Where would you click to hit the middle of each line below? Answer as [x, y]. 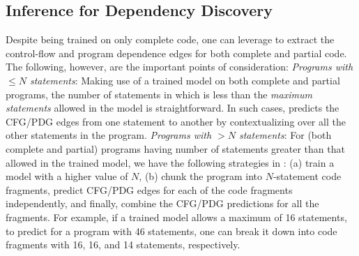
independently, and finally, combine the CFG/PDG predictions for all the [162, 203]
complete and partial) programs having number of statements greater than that [175, 148]
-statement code [307, 176]
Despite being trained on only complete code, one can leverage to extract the [170, 39]
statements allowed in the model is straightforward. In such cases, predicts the [173, 108]
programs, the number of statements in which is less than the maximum [159, 94]
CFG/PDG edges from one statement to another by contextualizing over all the [176, 121]
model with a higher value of [67, 176]
